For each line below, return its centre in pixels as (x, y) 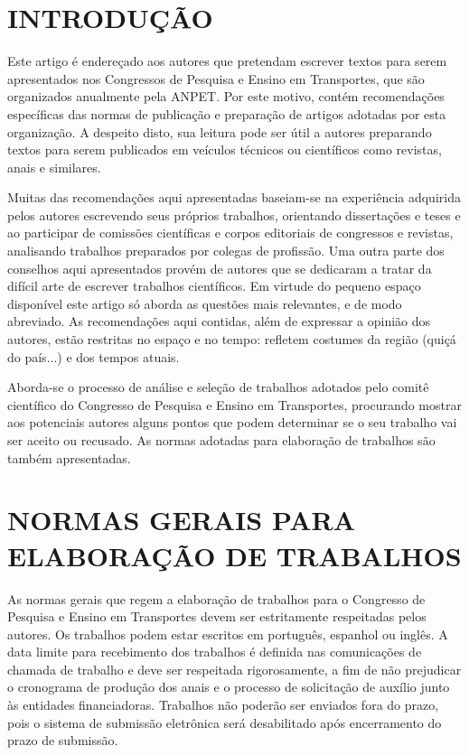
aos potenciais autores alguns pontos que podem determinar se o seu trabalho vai (232, 422)
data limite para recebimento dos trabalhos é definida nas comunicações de (215, 652)
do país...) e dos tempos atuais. (94, 356)
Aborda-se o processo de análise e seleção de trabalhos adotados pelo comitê (218, 387)
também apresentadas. (69, 457)
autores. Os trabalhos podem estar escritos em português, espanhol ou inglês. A (228, 634)
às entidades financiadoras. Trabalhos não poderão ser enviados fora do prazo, (223, 705)
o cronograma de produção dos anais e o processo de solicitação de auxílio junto (229, 687)
